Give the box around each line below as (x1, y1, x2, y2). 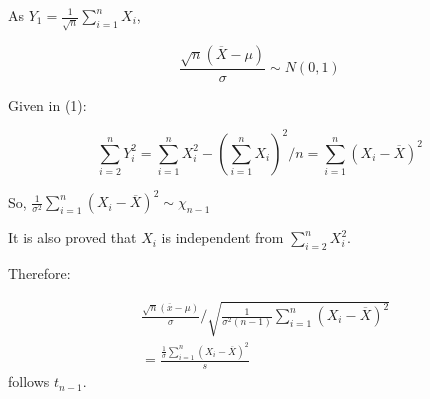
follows (8, 371, 50, 392)
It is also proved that (8, 227, 137, 248)
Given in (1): (8, 94, 87, 115)
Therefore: (8, 263, 71, 284)
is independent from (161, 227, 284, 248)
